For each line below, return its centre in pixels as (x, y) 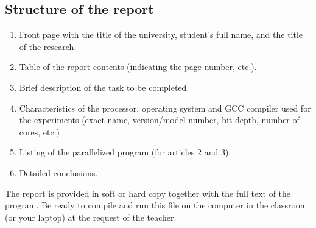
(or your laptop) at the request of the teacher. (91, 217)
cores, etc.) (40, 131)
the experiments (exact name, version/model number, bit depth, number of (159, 120)
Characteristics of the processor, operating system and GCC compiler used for (165, 108)
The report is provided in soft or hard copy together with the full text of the (148, 193)
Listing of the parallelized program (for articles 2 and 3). (125, 152)
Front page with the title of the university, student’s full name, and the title (161, 34)
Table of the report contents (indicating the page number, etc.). (138, 67)
